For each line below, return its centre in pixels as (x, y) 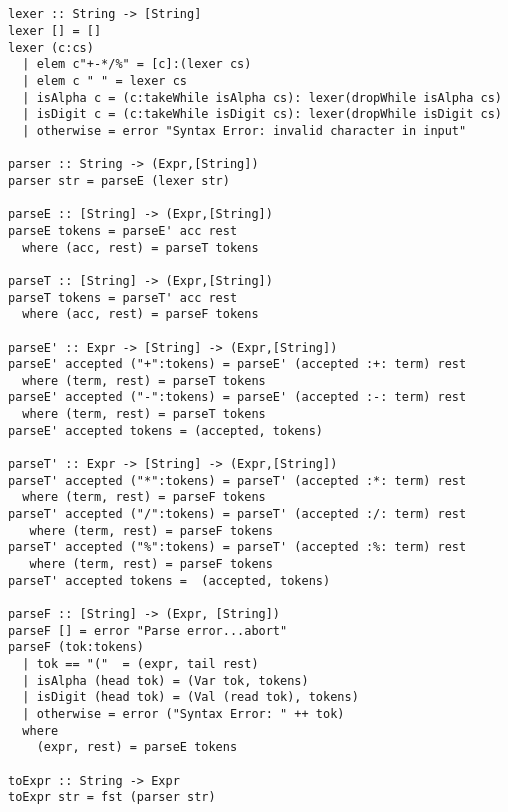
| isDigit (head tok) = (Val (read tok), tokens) (190, 697)
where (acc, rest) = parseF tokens (140, 314)
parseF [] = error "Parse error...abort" (148, 630)
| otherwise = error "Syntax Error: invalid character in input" (244, 130)
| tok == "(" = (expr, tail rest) (140, 663)
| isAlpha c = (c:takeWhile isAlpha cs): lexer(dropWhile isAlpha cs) (262, 97)
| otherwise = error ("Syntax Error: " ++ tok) (183, 713)
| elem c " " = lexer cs (104, 81)
